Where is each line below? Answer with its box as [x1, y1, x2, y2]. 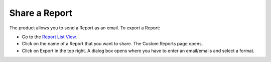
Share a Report [9, 7, 73, 18]
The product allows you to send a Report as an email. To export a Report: [9, 25, 161, 31]
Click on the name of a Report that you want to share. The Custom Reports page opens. [22, 41, 203, 47]
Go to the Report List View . [22, 34, 77, 40]
